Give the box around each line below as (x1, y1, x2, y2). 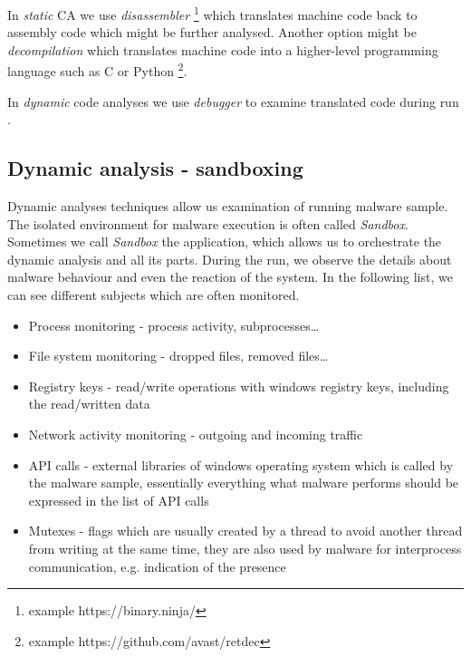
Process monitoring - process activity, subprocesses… (28, 315, 320, 334)
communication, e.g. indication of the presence (28, 556, 286, 575)
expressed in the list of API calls (28, 490, 209, 509)
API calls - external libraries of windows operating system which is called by (28, 455, 454, 474)
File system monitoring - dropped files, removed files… (28, 346, 329, 365)
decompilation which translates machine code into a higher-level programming (7, 40, 438, 59)
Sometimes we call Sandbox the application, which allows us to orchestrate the (7, 232, 442, 251)
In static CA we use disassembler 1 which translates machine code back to (7, 3, 418, 24)
